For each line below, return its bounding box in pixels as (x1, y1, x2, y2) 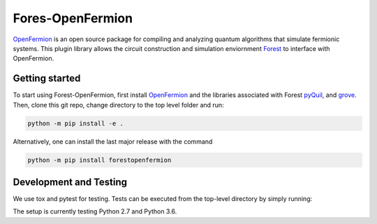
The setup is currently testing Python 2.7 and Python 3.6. (13, 207, 177, 216)
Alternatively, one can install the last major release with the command (13, 137, 213, 146)
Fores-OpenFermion (13, 10, 133, 26)
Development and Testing (13, 176, 128, 188)
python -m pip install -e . (27, 119, 124, 127)
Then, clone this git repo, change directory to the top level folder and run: (13, 100, 224, 109)
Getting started (13, 73, 81, 84)
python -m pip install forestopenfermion (27, 156, 172, 164)
